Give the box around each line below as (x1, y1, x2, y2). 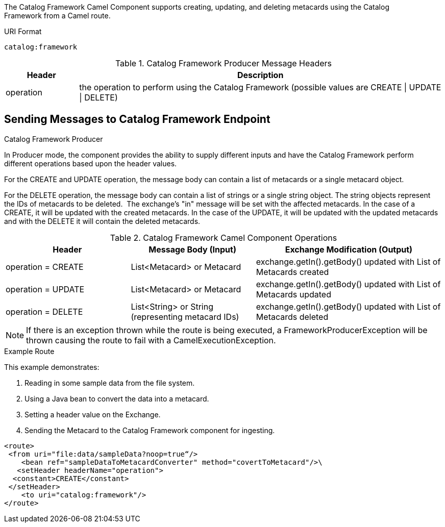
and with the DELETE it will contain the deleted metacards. (4, 216, 201, 225)
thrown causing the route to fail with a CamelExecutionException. (26, 335, 276, 345)
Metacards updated (256, 289, 331, 299)
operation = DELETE (6, 306, 83, 317)
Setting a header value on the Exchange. (24, 410, 161, 419)
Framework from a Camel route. (4, 11, 111, 20)
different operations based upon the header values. (4, 159, 177, 168)
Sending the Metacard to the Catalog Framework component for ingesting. (24, 425, 275, 435)
